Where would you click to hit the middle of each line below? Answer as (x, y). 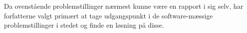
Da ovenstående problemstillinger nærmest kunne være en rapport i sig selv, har (124, 6)
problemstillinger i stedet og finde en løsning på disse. (84, 25)
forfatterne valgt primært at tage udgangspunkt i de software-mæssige (108, 15)
